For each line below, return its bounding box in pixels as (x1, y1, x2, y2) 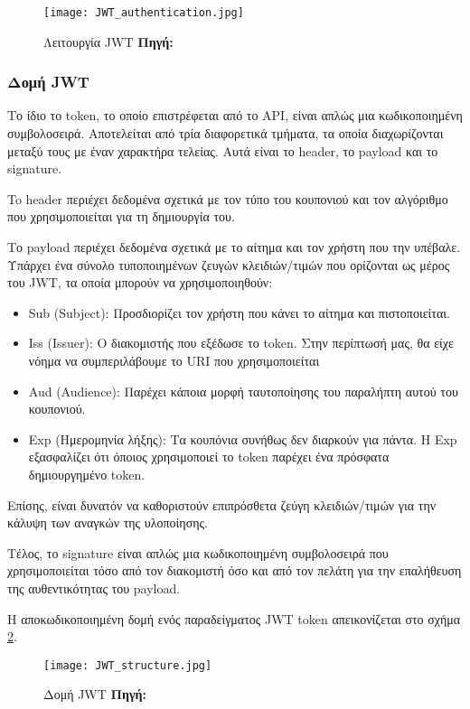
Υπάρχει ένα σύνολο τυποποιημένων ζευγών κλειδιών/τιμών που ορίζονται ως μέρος (7, 255, 450, 274)
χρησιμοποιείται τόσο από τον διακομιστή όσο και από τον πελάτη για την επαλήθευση (7, 561, 462, 580)
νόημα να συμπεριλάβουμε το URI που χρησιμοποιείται (28, 351, 320, 369)
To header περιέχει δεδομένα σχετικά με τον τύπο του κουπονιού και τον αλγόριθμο (7, 189, 448, 208)
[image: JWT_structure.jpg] (43, 658, 212, 672)
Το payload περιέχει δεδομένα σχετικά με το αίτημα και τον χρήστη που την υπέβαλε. (7, 238, 461, 257)
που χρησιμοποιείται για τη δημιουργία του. (7, 207, 235, 226)
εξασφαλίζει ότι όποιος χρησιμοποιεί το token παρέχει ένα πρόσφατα (28, 447, 390, 466)
